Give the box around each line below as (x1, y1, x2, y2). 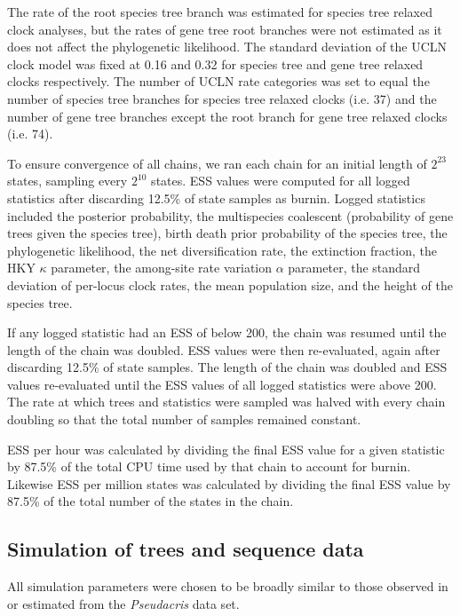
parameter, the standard (288, 258, 421, 277)
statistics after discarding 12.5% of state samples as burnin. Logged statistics (7, 188, 425, 207)
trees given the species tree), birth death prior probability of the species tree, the (7, 224, 448, 242)
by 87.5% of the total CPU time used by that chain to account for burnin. (7, 457, 411, 476)
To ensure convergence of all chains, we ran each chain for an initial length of (7, 154, 427, 172)
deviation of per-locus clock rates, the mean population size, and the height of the (7, 275, 453, 294)
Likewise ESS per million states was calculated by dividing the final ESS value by (7, 474, 451, 493)
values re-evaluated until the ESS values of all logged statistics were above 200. (7, 375, 437, 393)
